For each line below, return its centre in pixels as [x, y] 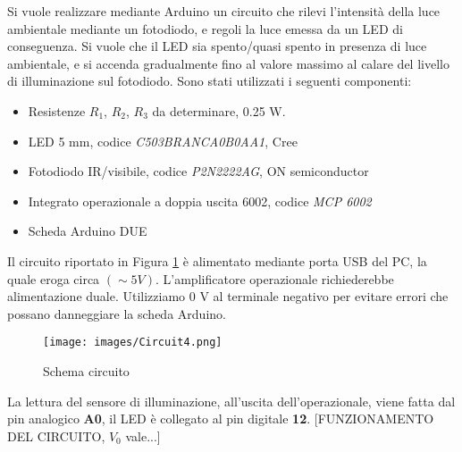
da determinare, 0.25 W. [219, 110]
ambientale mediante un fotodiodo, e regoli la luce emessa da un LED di [205, 28]
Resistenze [57, 110]
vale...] [143, 435]
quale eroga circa [54, 278]
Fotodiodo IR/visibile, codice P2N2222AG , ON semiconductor [198, 171]
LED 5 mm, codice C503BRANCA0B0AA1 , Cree [163, 141]
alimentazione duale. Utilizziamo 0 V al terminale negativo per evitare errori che [228, 296]
